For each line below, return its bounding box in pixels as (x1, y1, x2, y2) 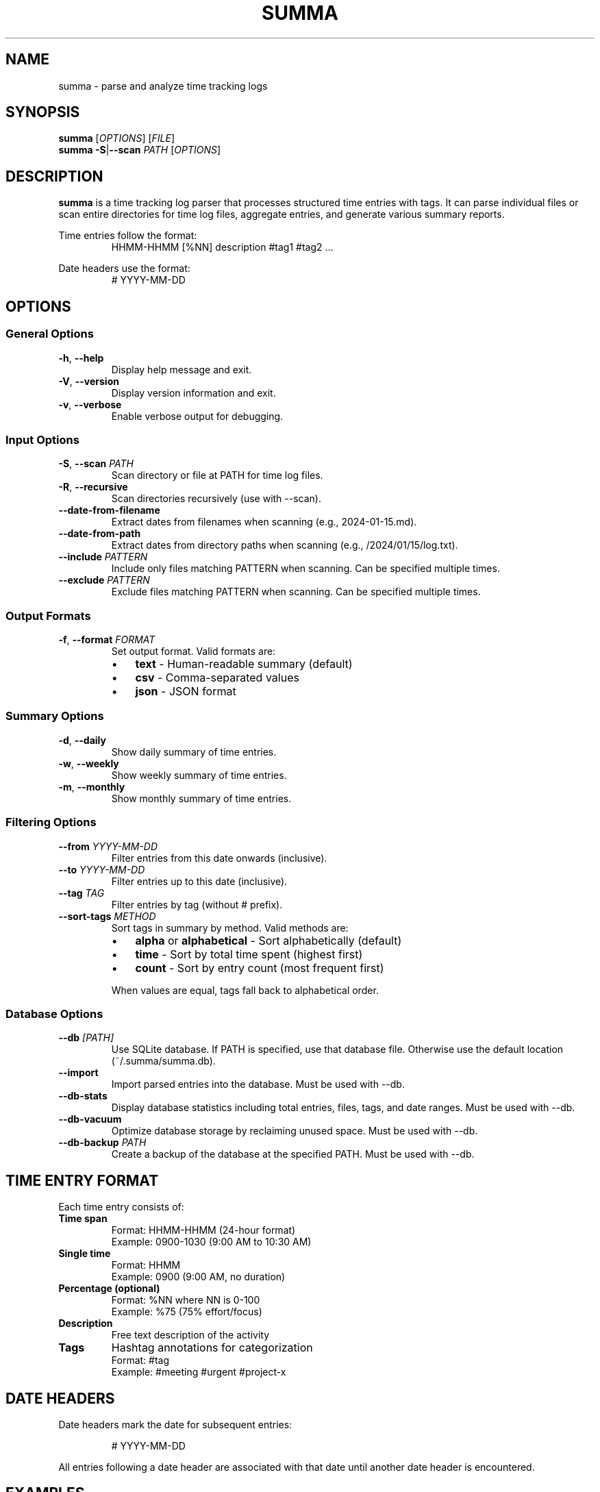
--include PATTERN (58, 551, 148, 563)
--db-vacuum (58, 1113, 122, 1126)
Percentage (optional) (58, 1282, 160, 1295)
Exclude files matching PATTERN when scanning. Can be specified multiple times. (111, 586, 481, 598)
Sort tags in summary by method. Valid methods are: (111, 921, 349, 934)
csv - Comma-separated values (135, 671, 299, 684)
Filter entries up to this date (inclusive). (111, 875, 288, 887)
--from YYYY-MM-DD (58, 840, 158, 852)
